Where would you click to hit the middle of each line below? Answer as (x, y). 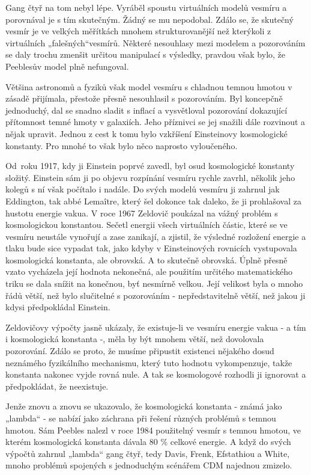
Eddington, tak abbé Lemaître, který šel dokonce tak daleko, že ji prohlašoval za (153, 201)
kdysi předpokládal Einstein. (58, 307)
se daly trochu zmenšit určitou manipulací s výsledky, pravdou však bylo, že (146, 54)
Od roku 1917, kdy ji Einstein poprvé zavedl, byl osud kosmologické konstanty (150, 166)
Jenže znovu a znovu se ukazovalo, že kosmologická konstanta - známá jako (144, 406)
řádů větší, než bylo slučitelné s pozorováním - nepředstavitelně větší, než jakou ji (155, 295)
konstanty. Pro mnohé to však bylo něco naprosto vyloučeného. (122, 145)
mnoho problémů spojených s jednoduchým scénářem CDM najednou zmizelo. (149, 465)
